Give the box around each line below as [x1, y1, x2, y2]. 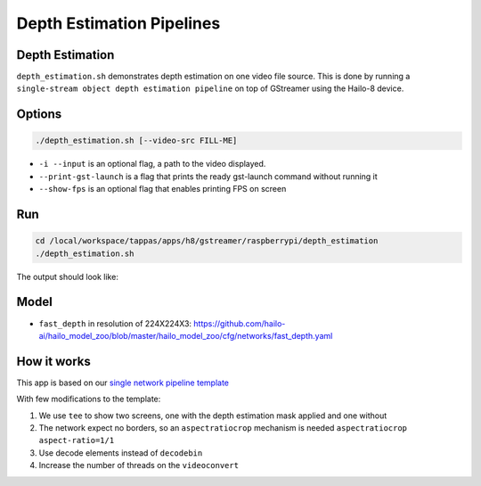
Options [16, 107, 62, 122]
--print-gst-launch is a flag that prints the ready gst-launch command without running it [38, 170, 378, 182]
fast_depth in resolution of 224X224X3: [38, 317, 192, 329]
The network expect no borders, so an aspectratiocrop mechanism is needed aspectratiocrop [38, 422, 408, 432]
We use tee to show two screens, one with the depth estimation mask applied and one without [38, 410, 387, 421]
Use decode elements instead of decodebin [38, 447, 203, 458]
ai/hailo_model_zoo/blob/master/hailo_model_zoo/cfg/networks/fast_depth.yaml [38, 330, 333, 341]
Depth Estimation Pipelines [16, 13, 221, 33]
